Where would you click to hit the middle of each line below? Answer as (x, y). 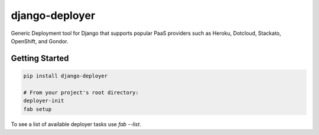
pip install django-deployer (66, 76)
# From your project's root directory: (81, 92)
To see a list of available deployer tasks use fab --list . (76, 124)
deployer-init (44, 101)
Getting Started (40, 58)
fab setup (38, 109)
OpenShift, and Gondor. (40, 41)
